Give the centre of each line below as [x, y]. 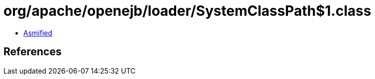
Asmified [38, 33]
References [33, 52]
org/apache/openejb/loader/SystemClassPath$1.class [187, 11]
